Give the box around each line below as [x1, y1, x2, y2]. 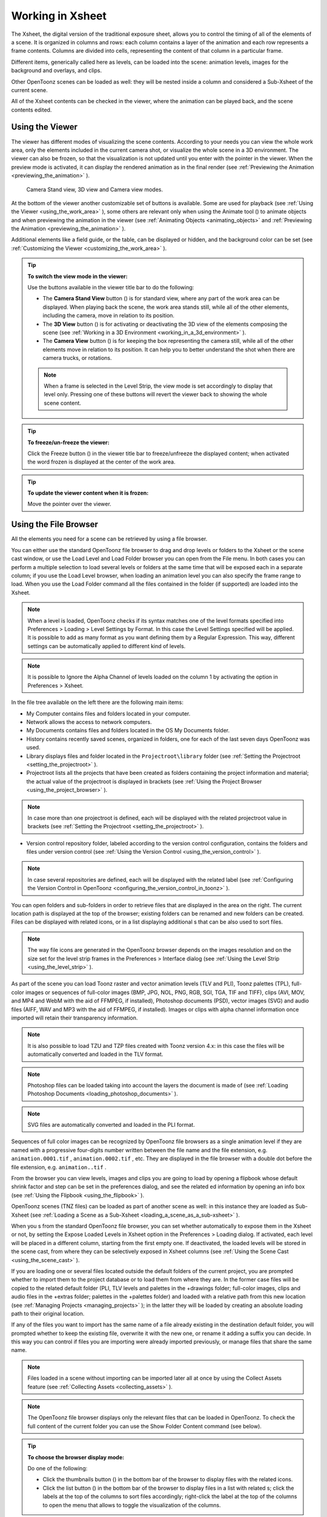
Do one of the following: [27, 1464, 88, 1471]
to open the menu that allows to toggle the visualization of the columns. [42, 1501, 221, 1509]
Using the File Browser [11, 519, 98, 530]
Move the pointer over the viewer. [27, 501, 111, 508]
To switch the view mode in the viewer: [27, 272, 128, 280]
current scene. [11, 86, 48, 93]
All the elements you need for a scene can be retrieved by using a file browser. [11, 535, 208, 542]
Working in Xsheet [11, 9, 107, 22]
